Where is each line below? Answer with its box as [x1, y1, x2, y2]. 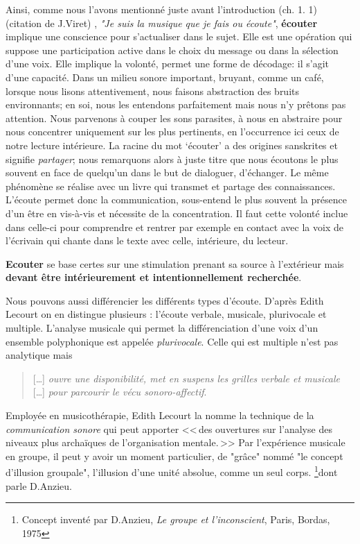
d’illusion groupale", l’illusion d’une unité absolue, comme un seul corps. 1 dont [6, 463, 338, 479]
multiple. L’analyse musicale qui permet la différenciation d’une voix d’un [6, 321, 318, 335]
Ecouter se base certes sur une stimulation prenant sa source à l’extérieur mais [6, 256, 344, 271]
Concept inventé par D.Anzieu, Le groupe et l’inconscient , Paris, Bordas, [21, 512, 330, 527]
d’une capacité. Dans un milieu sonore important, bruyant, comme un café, [6, 69, 324, 84]
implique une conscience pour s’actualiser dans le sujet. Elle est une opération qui [6, 29, 352, 44]
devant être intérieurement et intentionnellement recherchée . [6, 270, 302, 284]
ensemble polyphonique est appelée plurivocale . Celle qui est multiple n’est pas [6, 334, 339, 348]
